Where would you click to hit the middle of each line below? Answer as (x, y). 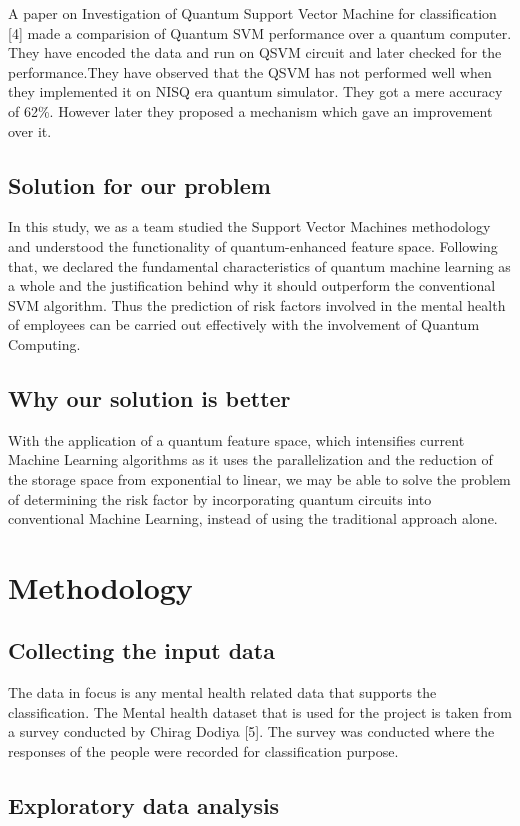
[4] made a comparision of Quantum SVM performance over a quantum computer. (260, 32)
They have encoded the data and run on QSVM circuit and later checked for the (255, 52)
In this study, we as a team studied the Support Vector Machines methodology (249, 226)
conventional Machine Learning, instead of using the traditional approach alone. (253, 518)
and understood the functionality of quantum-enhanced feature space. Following (253, 245)
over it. (30, 130)
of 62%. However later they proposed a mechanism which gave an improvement (250, 110)
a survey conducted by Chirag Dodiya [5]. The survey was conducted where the (251, 731)
